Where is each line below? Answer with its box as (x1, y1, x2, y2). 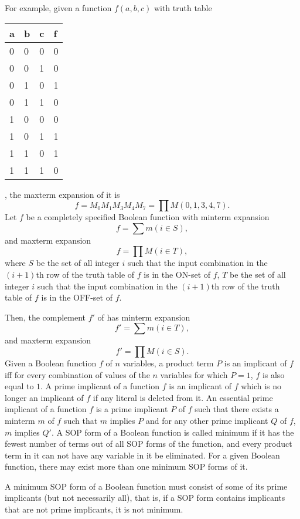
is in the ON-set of (144, 268, 211, 280)
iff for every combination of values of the (5, 368, 150, 380)
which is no (241, 380, 282, 392)
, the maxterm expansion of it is (5, 188, 120, 200)
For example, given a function (5, 2, 112, 14)
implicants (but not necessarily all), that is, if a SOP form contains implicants (5, 491, 285, 504)
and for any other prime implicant (145, 414, 268, 426)
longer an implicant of (5, 391, 84, 403)
